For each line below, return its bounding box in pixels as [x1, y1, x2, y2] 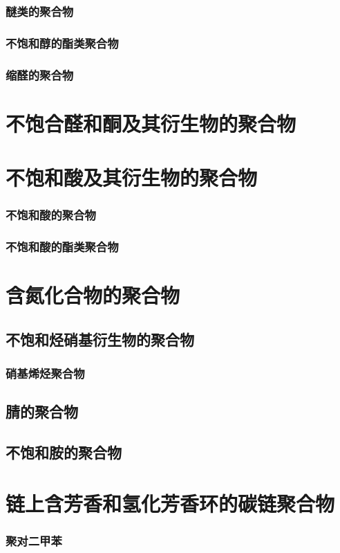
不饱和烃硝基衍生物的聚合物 [6, 328, 194, 350]
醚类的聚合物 [6, 2, 74, 19]
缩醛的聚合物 [6, 66, 74, 83]
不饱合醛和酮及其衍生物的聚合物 [6, 109, 296, 137]
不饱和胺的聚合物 [6, 442, 122, 463]
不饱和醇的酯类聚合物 [6, 34, 119, 51]
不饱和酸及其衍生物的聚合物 [6, 163, 258, 192]
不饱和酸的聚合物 [6, 206, 96, 224]
